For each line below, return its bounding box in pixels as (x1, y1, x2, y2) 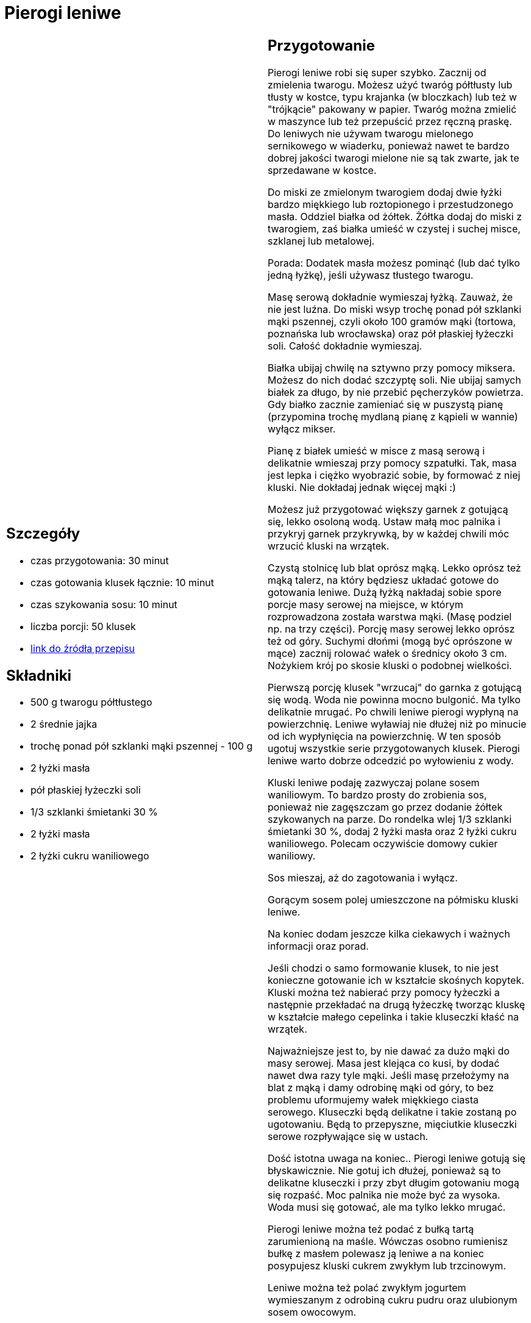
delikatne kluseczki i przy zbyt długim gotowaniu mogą (268, 1176, 519, 1189)
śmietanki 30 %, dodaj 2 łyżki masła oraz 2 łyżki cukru (268, 825, 517, 837)
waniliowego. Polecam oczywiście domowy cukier (268, 837, 498, 850)
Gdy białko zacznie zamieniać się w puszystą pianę (268, 398, 504, 411)
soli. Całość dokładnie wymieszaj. (268, 339, 422, 352)
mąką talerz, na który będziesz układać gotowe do (268, 573, 499, 586)
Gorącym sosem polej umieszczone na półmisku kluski (268, 893, 518, 906)
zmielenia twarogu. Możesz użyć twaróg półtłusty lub (268, 78, 513, 91)
